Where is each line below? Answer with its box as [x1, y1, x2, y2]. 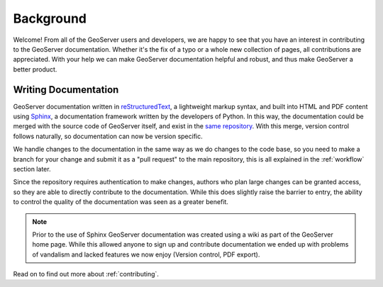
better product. [13, 64, 57, 74]
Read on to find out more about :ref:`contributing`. [13, 270, 160, 278]
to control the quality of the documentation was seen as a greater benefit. [13, 198, 228, 206]
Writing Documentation [13, 84, 119, 96]
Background [13, 11, 87, 26]
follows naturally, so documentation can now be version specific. [13, 132, 204, 140]
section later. [13, 164, 51, 173]
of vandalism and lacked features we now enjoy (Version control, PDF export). [32, 250, 260, 259]
